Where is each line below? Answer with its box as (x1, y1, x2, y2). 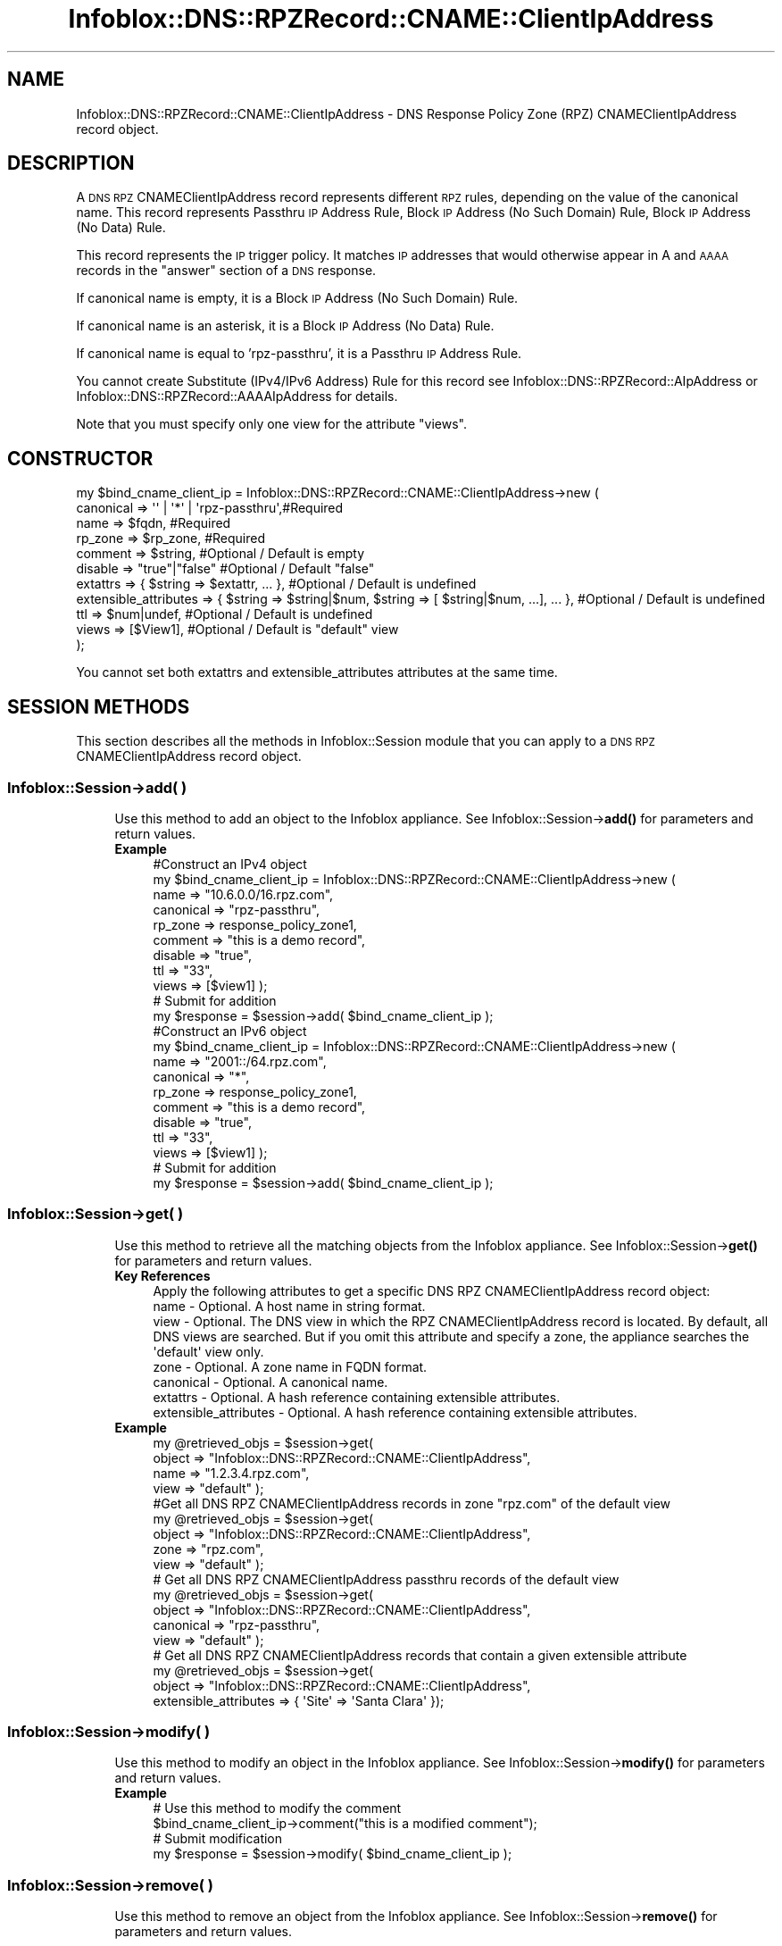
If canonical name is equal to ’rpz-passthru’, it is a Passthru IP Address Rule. (76, 346, 522, 362)
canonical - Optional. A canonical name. (153, 1374, 388, 1390)
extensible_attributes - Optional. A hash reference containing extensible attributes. (153, 1404, 637, 1420)
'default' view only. (153, 1343, 264, 1359)
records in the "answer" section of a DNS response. (76, 263, 377, 279)
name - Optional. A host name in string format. (153, 1298, 426, 1314)
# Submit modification (153, 1831, 283, 1847)
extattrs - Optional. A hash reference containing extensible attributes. (153, 1389, 561, 1405)
